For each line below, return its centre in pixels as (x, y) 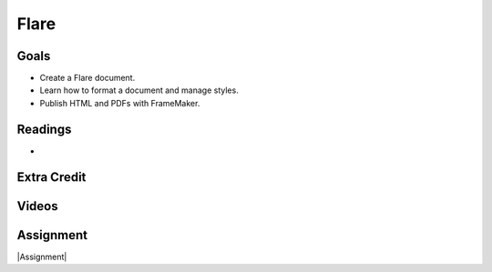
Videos (37, 206)
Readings (44, 129)
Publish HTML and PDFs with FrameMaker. (120, 103)
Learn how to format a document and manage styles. (139, 90)
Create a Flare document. (87, 78)
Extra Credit (51, 177)
